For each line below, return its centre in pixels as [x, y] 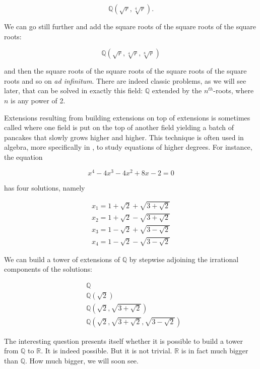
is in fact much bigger [215, 351]
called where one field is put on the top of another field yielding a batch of [119, 127]
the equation [23, 157]
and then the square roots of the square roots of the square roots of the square [125, 71]
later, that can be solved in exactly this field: [74, 90]
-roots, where [234, 90]
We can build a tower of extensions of [62, 259]
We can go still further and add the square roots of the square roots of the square [130, 26]
